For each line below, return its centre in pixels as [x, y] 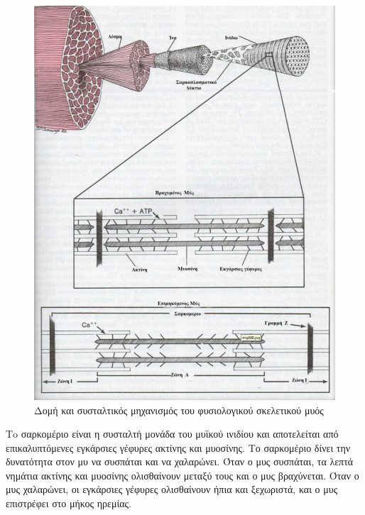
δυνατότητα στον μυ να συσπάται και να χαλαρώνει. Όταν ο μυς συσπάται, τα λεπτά [180, 461]
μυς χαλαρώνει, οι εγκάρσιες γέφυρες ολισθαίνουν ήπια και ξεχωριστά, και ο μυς [172, 489]
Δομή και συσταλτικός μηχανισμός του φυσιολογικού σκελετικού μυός [179, 410]
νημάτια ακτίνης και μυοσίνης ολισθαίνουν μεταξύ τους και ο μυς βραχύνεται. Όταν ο [182, 475]
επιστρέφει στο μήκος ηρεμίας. [69, 503]
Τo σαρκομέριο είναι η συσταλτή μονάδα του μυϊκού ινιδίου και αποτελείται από [172, 434]
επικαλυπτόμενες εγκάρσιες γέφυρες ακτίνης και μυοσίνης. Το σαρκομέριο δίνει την [178, 447]
